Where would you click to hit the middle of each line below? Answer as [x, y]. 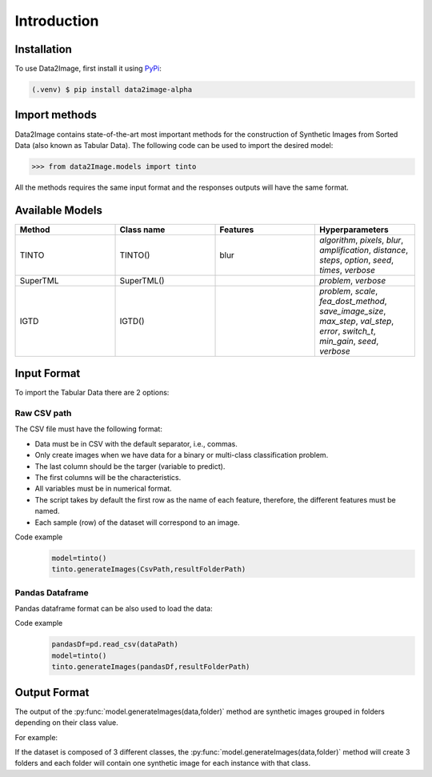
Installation [43, 49]
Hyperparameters [354, 230]
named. [47, 511]
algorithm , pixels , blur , [361, 240]
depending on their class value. [67, 723]
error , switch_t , [347, 330]
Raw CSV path [43, 414]
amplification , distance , [363, 250]
